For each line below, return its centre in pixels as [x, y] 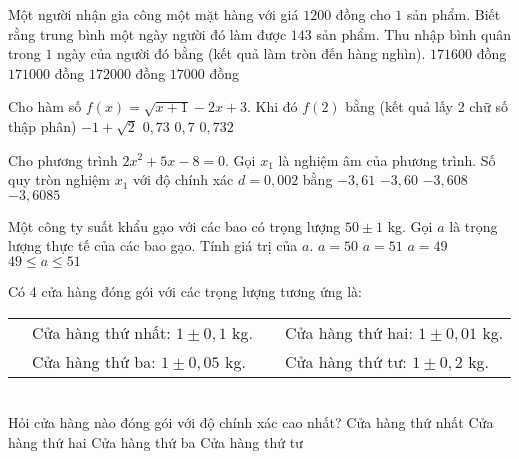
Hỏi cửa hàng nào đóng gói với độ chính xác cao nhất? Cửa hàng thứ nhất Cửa [251, 422]
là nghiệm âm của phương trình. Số [387, 159]
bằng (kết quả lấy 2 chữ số [426, 106]
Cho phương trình [63, 159]
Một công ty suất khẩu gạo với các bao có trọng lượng [174, 225]
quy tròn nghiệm [59, 179]
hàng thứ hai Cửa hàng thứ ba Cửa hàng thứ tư [155, 441]
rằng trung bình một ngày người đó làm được [147, 33]
